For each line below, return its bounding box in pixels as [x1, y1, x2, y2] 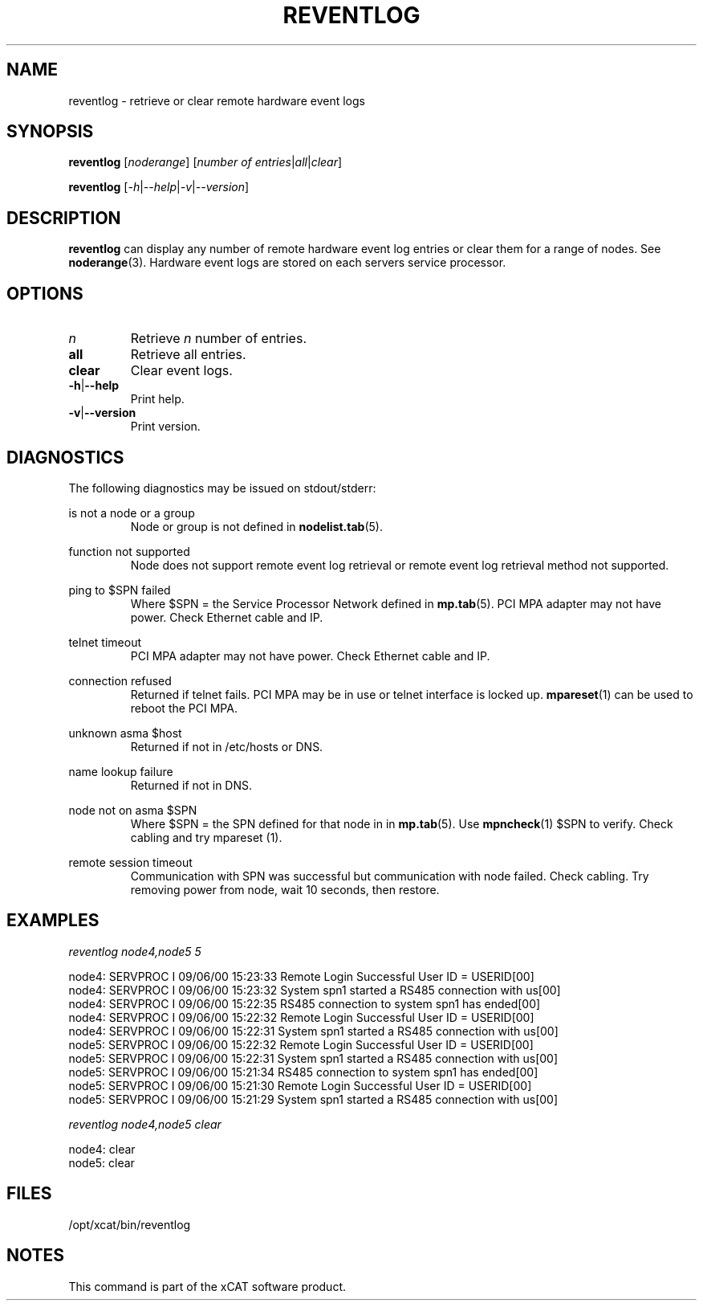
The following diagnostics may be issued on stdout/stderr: [68, 480, 376, 495]
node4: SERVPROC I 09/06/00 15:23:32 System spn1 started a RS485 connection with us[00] [68, 982, 561, 997]
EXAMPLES [6, 910, 100, 931]
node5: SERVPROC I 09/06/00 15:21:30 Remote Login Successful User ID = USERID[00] [68, 1078, 532, 1093]
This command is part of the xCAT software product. [68, 1279, 346, 1293]
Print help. [130, 392, 185, 406]
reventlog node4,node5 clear [68, 1117, 221, 1131]
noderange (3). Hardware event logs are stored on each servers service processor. [68, 255, 506, 270]
